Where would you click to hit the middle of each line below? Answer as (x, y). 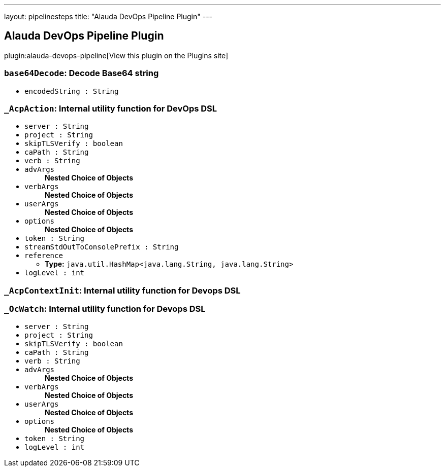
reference (44, 256)
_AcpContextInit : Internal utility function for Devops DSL (122, 290)
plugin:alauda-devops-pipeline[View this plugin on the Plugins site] (116, 55)
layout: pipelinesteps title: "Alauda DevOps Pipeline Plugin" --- (108, 16)
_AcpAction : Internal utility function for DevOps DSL (111, 108)
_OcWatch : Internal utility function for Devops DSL (105, 309)
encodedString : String (72, 91)
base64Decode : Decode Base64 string (82, 73)
